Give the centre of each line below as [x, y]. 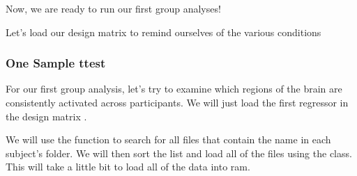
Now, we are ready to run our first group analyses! [113, 8]
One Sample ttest [56, 63]
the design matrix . [46, 116]
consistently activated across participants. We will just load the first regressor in [177, 102]
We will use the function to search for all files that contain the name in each [168, 139]
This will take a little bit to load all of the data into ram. [128, 167]
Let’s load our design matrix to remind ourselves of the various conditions [164, 32]
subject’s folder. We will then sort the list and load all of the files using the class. [179, 153]
